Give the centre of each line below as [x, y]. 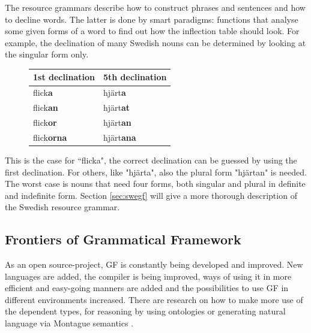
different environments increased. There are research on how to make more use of [154, 299]
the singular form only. [47, 54]
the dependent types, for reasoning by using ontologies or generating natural [145, 311]
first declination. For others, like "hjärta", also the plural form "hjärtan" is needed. [156, 172]
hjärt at [116, 108]
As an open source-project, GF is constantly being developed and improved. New [154, 264]
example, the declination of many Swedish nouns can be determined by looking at [155, 42]
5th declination [135, 77]
